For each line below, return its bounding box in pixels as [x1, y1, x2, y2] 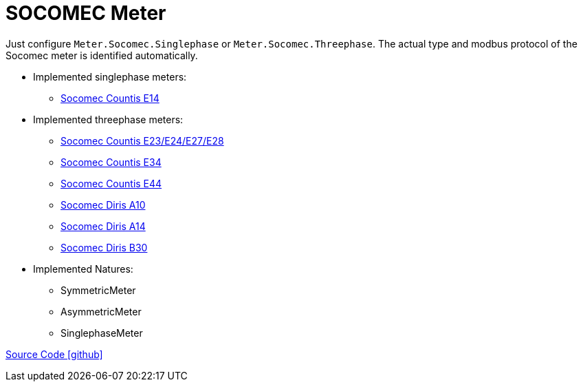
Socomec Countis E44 [60, 177, 162, 189]
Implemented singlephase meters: [33, 70, 187, 83]
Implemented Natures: [33, 262, 133, 275]
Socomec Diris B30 [60, 241, 148, 253]
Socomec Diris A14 [60, 220, 146, 232]
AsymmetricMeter [60, 305, 142, 317]
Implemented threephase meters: [33, 113, 184, 125]
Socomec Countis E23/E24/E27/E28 [60, 134, 224, 147]
